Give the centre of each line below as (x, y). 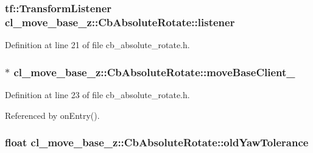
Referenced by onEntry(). (52, 115)
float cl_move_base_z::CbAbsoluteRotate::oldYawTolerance (157, 142)
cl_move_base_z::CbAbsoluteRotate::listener (120, 22)
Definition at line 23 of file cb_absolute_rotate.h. (97, 94)
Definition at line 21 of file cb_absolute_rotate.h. (97, 45)
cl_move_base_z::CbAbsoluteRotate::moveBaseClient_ (154, 72)
